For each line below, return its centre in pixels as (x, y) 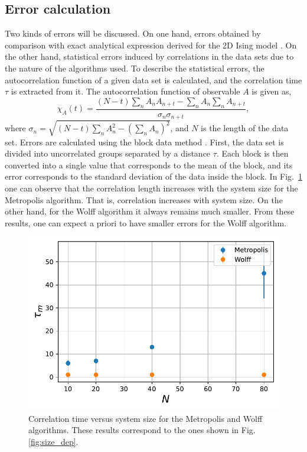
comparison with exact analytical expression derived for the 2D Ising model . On (151, 45)
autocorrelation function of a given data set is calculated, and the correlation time (153, 79)
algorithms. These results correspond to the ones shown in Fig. (142, 430)
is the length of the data (245, 128)
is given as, (272, 91)
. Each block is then (252, 153)
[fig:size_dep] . (53, 441)
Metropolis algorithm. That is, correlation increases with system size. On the (144, 199)
